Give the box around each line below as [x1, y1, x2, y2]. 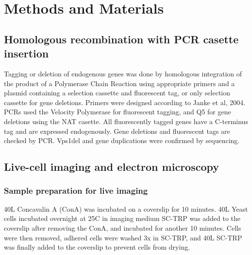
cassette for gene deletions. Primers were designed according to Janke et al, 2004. [4, 97, 246, 107]
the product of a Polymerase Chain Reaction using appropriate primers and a [4, 78, 235, 88]
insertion [4, 46, 49, 61]
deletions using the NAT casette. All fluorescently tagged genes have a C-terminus [4, 116, 248, 126]
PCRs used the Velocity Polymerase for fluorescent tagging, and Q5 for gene [4, 107, 231, 117]
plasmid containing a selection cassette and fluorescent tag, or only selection [4, 88, 231, 98]
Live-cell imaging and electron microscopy [4, 159, 219, 174]
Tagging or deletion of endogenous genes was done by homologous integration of [4, 68, 242, 78]
